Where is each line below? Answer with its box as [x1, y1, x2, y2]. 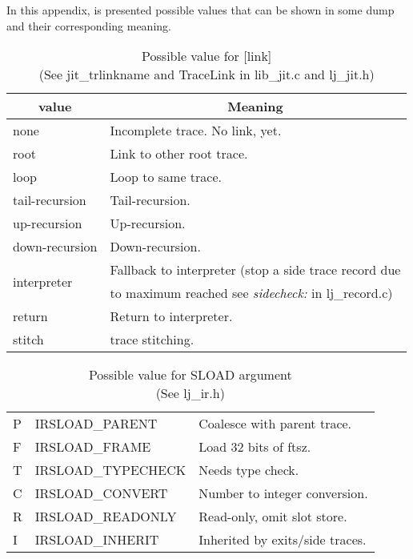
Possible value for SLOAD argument [88, 365, 292, 384]
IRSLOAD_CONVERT [34, 484, 168, 503]
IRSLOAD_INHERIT [34, 530, 159, 549]
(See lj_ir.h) [155, 384, 225, 403]
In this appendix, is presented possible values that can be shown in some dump [6, 2, 395, 18]
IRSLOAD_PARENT [34, 414, 158, 433]
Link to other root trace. [110, 144, 248, 163]
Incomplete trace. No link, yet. [110, 121, 282, 140]
